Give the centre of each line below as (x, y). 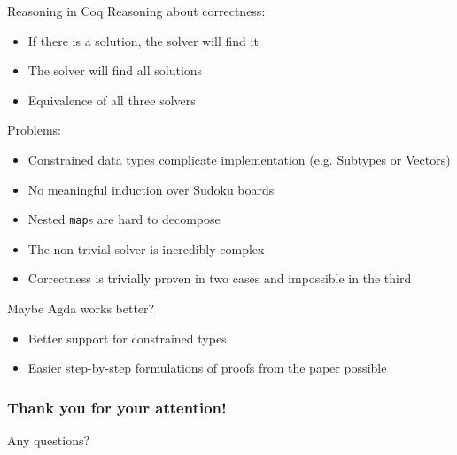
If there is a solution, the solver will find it (143, 40)
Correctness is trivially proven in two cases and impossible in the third (220, 278)
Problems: (34, 130)
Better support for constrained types (127, 338)
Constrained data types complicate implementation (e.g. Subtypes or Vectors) (239, 159)
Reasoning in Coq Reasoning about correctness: (136, 11)
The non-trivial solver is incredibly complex (146, 248)
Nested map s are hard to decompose (124, 219)
